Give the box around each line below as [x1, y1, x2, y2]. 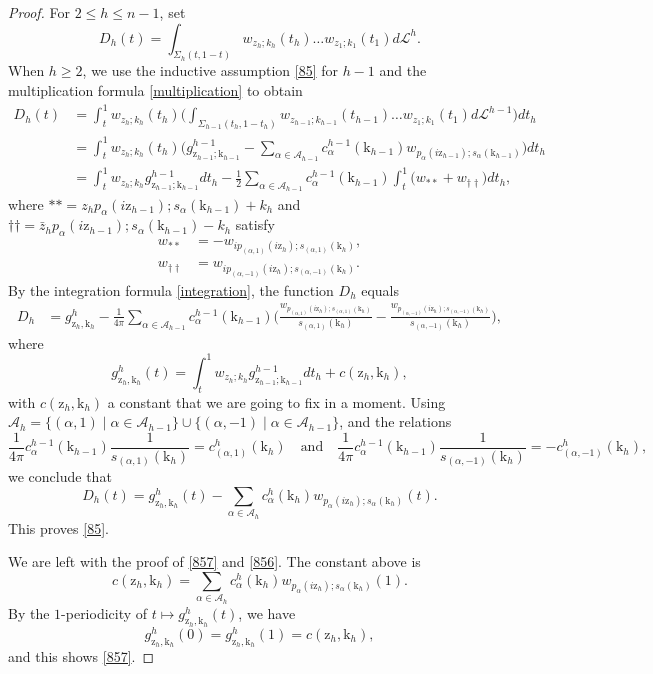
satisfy [235, 214, 275, 235]
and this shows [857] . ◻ [8, 646, 155, 667]
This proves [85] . [8, 517, 109, 538]
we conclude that [8, 466, 112, 487]
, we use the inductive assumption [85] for [82, 60, 338, 81]
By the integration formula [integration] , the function [8, 279, 334, 300]
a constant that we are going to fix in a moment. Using [107, 391, 446, 412]
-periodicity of [61, 602, 148, 623]
